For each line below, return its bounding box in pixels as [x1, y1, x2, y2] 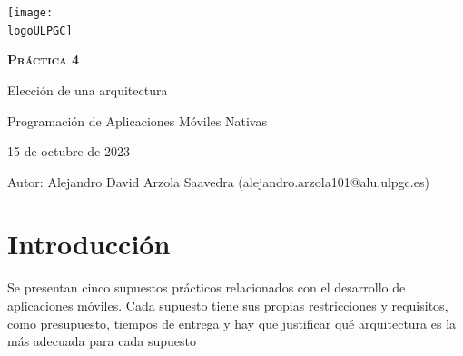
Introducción [7, 225, 171, 262]
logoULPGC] [7, 24, 73, 37]
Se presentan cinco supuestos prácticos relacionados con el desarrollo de [7, 278, 406, 297]
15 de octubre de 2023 [7, 142, 130, 161]
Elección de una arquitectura [7, 80, 168, 99]
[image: [7, 6, 54, 19]
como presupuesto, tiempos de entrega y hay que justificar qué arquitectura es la [7, 313, 457, 332]
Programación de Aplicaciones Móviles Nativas [7, 111, 267, 130]
